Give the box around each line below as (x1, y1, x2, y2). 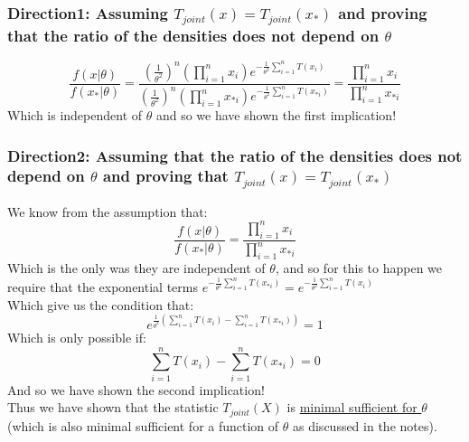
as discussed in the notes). (293, 416, 437, 435)
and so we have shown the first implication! (155, 106, 397, 125)
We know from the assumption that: (7, 202, 208, 221)
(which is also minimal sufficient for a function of (7, 416, 279, 435)
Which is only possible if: (7, 328, 146, 346)
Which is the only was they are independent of (7, 258, 266, 277)
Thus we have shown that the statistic (7, 398, 219, 417)
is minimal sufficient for (286, 398, 417, 417)
